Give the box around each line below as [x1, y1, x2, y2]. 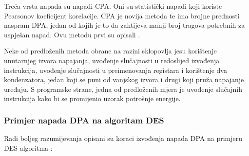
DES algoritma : [4, 142, 53, 153]
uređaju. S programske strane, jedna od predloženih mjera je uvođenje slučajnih [4, 84, 242, 94]
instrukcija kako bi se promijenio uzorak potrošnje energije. [4, 93, 181, 104]
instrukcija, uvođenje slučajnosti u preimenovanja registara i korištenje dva [4, 65, 227, 75]
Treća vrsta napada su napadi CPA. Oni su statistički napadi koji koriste [4, 1, 222, 11]
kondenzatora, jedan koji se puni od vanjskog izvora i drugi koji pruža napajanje [4, 74, 244, 85]
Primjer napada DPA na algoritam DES [4, 114, 164, 126]
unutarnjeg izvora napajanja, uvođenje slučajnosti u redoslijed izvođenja [4, 55, 220, 65]
